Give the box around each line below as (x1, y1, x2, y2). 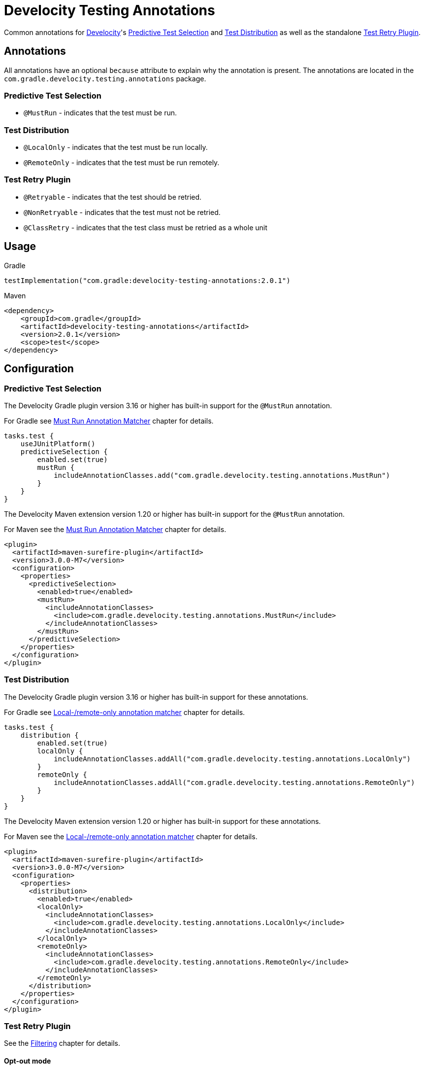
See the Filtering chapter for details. (4, 1039, 121, 1048)
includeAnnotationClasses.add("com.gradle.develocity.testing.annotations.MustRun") (54, 471, 390, 479)
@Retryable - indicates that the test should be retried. (24, 192, 202, 201)
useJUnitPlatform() (20, 439, 96, 448)
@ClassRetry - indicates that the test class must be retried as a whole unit (24, 223, 267, 232)
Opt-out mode (4, 1057, 51, 1066)
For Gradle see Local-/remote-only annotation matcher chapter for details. (4, 708, 245, 716)
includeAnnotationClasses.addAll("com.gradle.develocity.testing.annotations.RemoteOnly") (54, 778, 415, 786)
